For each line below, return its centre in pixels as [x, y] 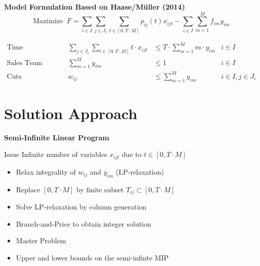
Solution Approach [71, 113]
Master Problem [41, 241]
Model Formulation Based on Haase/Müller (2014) [95, 7]
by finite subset [100, 189]
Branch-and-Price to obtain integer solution [83, 223]
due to [132, 154]
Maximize [48, 21]
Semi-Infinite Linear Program [57, 137]
